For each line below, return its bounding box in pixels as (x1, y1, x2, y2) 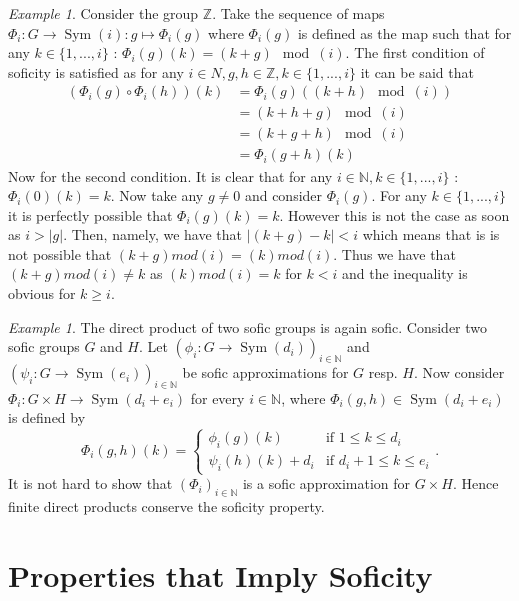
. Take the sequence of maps (212, 3, 385, 23)
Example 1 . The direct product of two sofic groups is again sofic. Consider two (8, 316, 488, 337)
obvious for (8, 283, 76, 304)
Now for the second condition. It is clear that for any (8, 165, 333, 186)
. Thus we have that (333, 243, 456, 264)
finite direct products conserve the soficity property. (8, 495, 325, 516)
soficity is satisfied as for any (8, 61, 184, 82)
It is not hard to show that (8, 473, 173, 494)
